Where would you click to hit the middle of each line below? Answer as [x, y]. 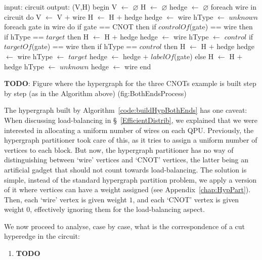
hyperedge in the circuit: [42, 236]
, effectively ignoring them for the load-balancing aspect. [117, 209]
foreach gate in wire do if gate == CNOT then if [80, 27]
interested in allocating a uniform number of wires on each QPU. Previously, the [129, 130]
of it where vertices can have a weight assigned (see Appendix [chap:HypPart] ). [127, 189]
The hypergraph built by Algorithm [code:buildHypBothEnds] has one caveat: [126, 110]
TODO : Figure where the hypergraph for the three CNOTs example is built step [130, 83]
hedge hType [24, 66]
